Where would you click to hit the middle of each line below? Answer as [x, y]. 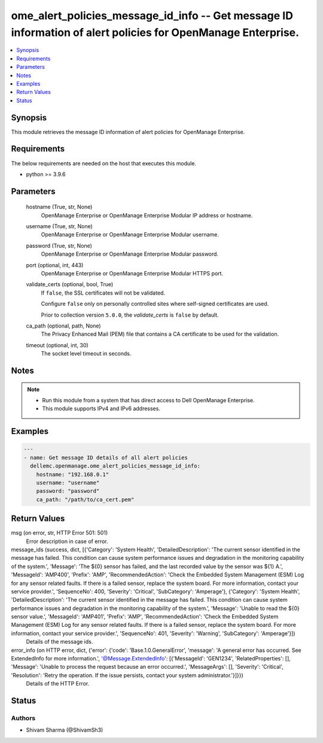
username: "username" [68, 483]
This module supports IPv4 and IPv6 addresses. [101, 409]
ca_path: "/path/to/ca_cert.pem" [85, 499]
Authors [23, 718]
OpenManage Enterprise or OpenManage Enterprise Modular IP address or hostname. [147, 215]
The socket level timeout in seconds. [86, 354]
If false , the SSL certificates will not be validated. [103, 293]
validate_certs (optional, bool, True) [70, 284]
